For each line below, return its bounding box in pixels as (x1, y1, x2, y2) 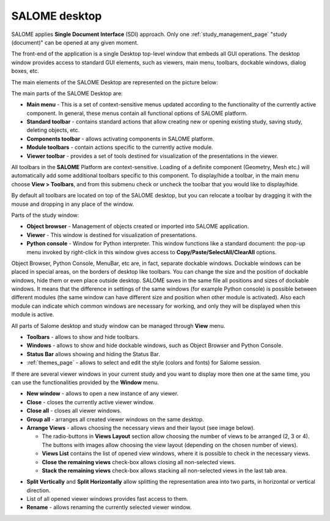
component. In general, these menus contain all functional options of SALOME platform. (26, 109, 248, 117)
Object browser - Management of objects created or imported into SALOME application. (26, 223, 249, 230)
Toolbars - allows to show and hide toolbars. (26, 333, 140, 341)
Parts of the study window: (11, 211, 79, 219)
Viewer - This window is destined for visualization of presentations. (26, 231, 197, 238)
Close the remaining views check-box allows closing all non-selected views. (42, 458, 236, 465)
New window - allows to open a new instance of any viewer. (26, 390, 179, 397)
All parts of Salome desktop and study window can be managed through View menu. (11, 322, 226, 329)
